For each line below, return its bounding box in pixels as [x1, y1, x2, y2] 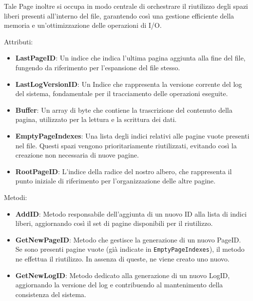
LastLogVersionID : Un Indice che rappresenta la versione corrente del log [15, 79, 242, 89]
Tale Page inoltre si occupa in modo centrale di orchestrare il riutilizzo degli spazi [4, 1, 248, 11]
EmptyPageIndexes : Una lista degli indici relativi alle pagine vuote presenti [15, 130, 250, 140]
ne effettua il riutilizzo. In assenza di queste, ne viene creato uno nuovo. [15, 253, 230, 263]
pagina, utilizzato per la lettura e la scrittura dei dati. [15, 114, 177, 124]
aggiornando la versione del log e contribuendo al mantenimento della [15, 280, 223, 290]
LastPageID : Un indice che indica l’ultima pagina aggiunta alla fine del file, [15, 53, 246, 63]
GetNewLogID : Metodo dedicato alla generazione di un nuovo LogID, [15, 270, 230, 280]
